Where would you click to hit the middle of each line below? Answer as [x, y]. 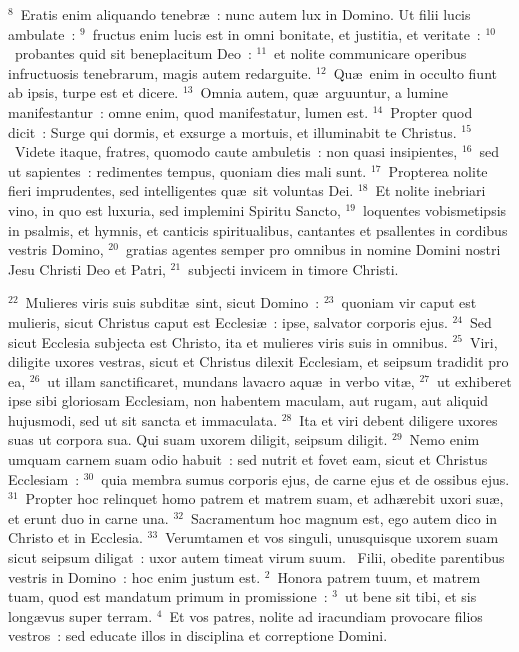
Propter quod [431, 111]
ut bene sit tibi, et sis [410, 596]
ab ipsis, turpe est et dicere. [93, 92]
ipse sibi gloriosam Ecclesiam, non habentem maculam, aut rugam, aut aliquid [248, 400]
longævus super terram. [80, 615]
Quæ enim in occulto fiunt [415, 72]
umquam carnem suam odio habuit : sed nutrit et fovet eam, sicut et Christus [248, 459]
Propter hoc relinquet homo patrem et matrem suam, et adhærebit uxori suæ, [264, 498]
